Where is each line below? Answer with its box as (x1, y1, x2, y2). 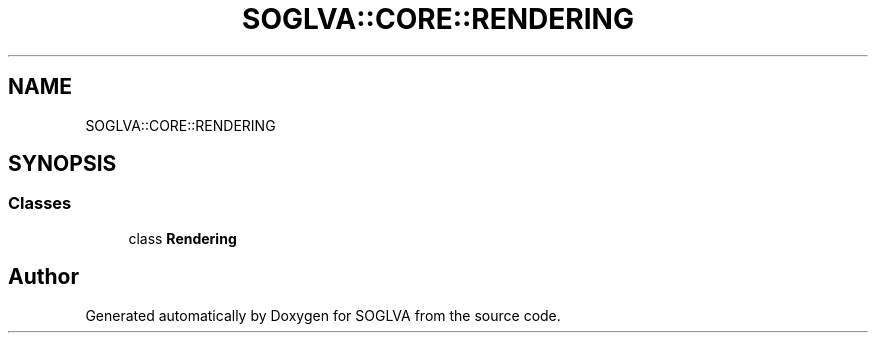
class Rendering (128, 229, 237, 247)
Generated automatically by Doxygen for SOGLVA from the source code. (85, 306, 561, 324)
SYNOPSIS (8, 151, 117, 177)
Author (8, 264, 79, 290)
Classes (8, 193, 72, 214)
